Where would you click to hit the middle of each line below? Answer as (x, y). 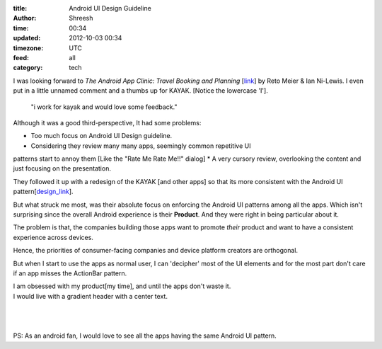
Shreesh (81, 18)
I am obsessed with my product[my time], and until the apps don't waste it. (122, 286)
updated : (27, 38)
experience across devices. (53, 237)
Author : (25, 18)
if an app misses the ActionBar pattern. (70, 273)
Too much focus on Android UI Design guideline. (102, 136)
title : (20, 8)
